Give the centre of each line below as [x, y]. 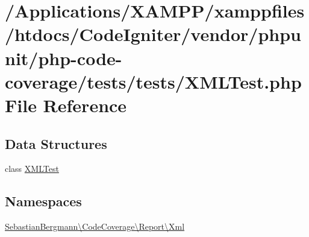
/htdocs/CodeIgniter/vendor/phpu [153, 34]
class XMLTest [32, 169]
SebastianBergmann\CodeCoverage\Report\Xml [95, 226]
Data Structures [56, 143]
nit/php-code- [64, 58]
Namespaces [43, 201]
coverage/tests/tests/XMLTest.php [153, 81]
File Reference [66, 105]
